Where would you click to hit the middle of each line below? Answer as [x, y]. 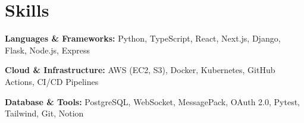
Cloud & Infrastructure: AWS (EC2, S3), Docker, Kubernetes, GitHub [140, 70]
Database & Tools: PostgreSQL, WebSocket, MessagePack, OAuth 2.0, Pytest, [152, 101]
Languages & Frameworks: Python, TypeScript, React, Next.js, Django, [143, 38]
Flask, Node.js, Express [48, 50]
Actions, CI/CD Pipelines [52, 81]
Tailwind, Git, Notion [44, 113]
